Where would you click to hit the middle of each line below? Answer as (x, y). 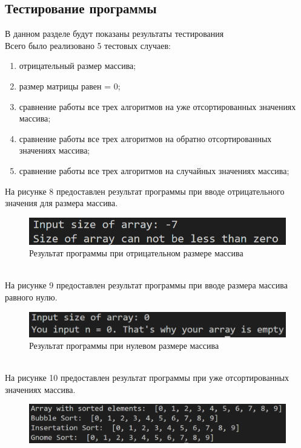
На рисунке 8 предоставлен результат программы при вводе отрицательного (145, 191)
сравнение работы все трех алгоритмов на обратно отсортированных (145, 138)
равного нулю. (31, 297)
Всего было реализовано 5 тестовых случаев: (88, 45)
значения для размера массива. (61, 203)
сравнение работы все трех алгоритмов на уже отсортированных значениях (157, 106)
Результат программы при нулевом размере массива (124, 346)
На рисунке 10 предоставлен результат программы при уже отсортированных (147, 378)
